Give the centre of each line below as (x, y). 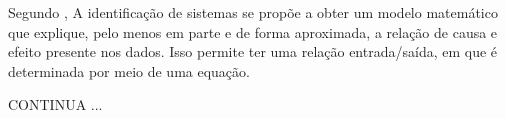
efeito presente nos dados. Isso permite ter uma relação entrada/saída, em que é (253, 51)
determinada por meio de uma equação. (129, 70)
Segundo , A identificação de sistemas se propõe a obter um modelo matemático (253, 12)
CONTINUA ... (55, 104)
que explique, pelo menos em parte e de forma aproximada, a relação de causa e (253, 31)
